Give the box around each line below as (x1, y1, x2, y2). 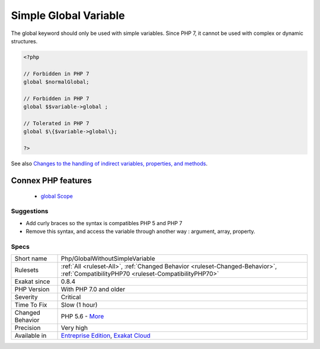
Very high (60, 324, 88, 332)
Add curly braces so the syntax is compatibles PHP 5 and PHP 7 (25, 219, 183, 226)
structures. (11, 37, 38, 44)
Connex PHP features (11, 175, 92, 186)
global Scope (40, 193, 73, 200)
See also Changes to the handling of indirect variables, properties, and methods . (11, 160, 207, 167)
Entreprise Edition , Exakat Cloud (60, 332, 151, 340)
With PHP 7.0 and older (60, 285, 126, 293)
